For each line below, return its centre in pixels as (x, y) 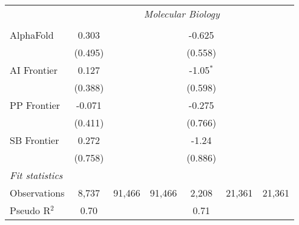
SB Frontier (34, 140)
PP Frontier (35, 105)
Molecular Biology (182, 14)
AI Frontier (34, 70)
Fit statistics (36, 175)
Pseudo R (30, 210)
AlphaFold (32, 35)
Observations (37, 193)
